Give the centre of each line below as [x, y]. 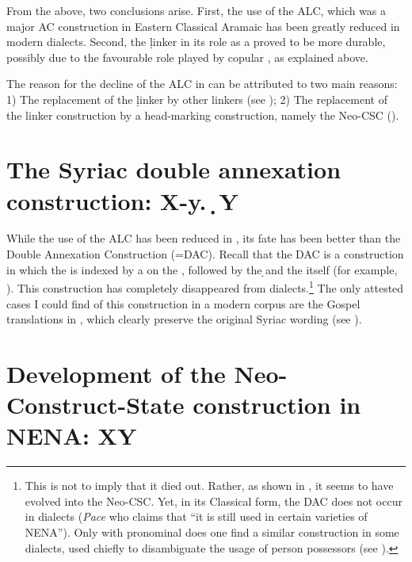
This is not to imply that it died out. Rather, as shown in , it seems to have [209, 486]
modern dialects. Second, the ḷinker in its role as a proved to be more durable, [196, 42]
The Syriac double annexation [174, 169]
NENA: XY [72, 436]
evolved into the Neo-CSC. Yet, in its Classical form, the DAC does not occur [214, 501]
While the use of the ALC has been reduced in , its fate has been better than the [204, 238]
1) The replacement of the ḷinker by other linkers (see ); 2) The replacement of [197, 99]
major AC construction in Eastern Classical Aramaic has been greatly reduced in [203, 26]
